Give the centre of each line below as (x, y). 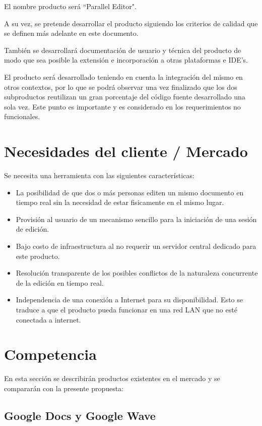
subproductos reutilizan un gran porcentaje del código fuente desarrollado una (125, 97)
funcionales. (22, 116)
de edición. (32, 229)
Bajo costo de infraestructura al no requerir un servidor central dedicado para (136, 246)
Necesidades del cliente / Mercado (126, 151)
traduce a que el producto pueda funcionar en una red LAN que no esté (126, 309)
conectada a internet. (48, 319)
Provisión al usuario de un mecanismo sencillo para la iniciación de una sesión (136, 219)
